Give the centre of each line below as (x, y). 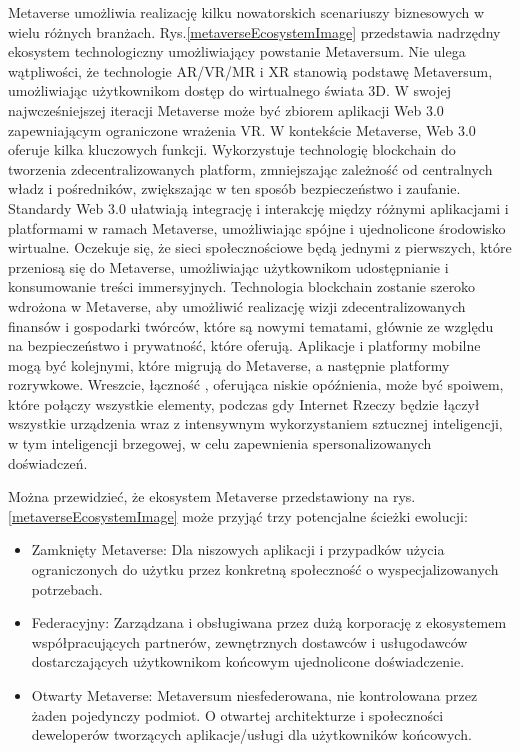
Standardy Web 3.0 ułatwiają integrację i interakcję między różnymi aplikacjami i (258, 207)
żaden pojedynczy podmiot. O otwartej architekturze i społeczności (237, 714)
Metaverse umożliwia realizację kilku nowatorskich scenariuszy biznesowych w (246, 12)
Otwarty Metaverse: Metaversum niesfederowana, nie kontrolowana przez (254, 695)
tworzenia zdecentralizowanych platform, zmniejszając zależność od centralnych (250, 168)
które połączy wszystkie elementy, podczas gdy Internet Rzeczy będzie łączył (244, 403)
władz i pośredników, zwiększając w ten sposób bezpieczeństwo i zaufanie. (234, 188)
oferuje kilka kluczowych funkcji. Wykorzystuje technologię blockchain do (232, 149)
